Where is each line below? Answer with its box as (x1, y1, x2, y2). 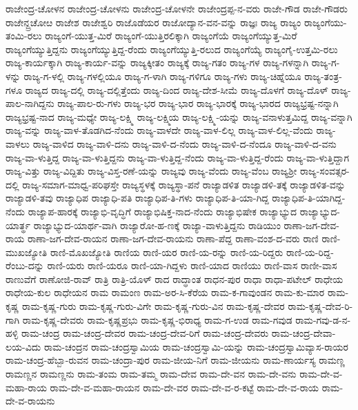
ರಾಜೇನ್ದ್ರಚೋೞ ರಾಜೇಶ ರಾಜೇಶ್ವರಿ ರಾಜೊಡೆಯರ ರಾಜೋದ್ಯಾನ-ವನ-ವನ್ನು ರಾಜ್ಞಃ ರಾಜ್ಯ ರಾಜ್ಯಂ (6, 14, 301, 29)
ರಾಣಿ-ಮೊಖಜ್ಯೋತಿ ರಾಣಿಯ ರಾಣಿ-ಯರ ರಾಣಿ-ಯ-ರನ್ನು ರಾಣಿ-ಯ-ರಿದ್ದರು (50, 244, 284, 259)
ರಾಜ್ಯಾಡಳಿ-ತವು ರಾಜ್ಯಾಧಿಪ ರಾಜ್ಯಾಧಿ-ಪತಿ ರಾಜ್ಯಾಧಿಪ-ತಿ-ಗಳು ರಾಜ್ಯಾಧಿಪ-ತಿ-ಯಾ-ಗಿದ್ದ (6, 191, 269, 205)
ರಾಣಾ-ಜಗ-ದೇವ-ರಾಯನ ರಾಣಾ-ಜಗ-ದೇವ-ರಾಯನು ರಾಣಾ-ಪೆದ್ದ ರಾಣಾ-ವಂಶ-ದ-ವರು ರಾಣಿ (28, 231, 319, 246)
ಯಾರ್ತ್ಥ (6, 217, 31, 232)
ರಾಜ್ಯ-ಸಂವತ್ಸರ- (299, 164, 350, 178)
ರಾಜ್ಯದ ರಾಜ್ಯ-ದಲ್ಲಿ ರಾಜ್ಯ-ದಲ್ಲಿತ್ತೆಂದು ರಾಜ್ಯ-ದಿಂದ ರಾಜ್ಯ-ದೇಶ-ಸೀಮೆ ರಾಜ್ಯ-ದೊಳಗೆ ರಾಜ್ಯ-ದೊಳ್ (25, 82, 328, 97)
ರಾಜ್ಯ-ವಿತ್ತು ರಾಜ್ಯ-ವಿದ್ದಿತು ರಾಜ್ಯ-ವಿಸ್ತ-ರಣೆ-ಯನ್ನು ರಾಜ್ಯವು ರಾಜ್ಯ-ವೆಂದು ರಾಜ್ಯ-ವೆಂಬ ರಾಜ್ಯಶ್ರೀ (6, 164, 297, 178)
